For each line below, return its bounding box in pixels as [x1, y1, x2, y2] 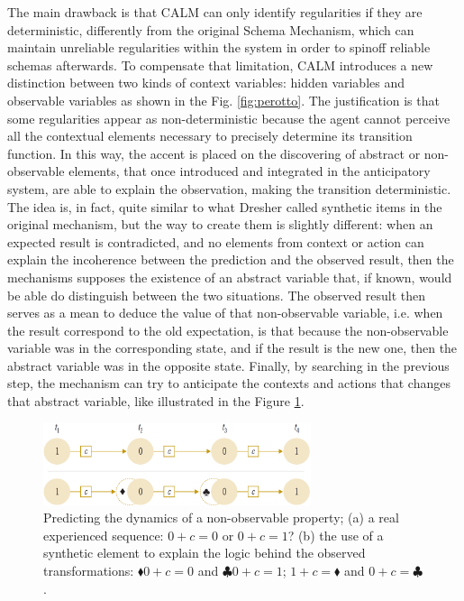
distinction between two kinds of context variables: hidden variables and [7, 73, 405, 92]
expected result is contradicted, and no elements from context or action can [7, 232, 424, 251]
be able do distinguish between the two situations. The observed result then [7, 285, 426, 304]
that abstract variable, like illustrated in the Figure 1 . [7, 392, 305, 411]
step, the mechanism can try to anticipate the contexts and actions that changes [7, 374, 450, 393]
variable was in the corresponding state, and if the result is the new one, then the [7, 338, 458, 357]
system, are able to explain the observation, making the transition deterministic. [7, 179, 451, 198]
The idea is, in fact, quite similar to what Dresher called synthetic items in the [7, 197, 442, 216]
